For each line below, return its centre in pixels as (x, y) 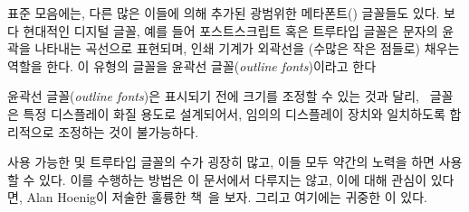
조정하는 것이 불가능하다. (129, 131)
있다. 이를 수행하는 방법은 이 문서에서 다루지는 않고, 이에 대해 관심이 (233, 179)
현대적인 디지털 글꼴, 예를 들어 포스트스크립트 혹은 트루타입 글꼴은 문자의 (230, 30)
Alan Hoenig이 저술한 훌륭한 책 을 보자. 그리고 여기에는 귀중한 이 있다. (227, 197)
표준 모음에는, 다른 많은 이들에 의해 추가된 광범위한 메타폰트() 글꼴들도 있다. (224, 13)
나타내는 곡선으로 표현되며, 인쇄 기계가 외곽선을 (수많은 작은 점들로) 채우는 (247, 48)
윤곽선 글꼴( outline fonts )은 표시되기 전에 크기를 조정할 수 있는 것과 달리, (213, 96)
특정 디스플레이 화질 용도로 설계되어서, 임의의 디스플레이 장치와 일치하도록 (234, 113)
